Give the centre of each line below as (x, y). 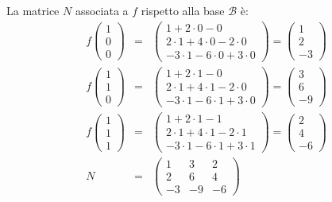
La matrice (33, 10)
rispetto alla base (183, 10)
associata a (102, 10)
